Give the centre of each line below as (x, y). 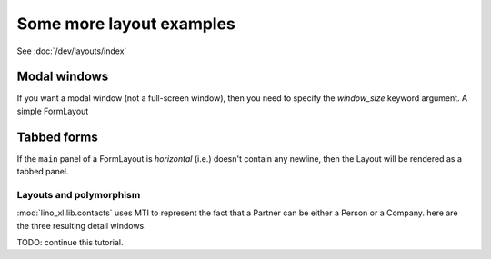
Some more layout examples (126, 24)
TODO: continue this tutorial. (70, 243)
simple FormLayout (53, 111)
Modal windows (63, 77)
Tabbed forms (58, 137)
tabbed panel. (43, 172)
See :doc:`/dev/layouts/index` (72, 51)
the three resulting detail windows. (82, 225)
